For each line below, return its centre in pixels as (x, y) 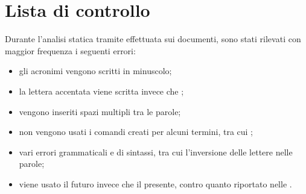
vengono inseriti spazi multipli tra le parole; (100, 111)
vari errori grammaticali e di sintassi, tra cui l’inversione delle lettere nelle (156, 152)
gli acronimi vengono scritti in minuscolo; (95, 71)
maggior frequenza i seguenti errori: (70, 50)
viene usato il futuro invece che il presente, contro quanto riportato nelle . (155, 183)
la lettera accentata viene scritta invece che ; (101, 91)
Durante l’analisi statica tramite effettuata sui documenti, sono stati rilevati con (153, 39)
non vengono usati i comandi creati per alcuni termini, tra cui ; (136, 132)
